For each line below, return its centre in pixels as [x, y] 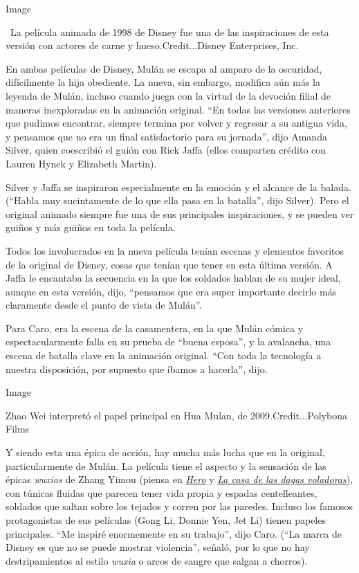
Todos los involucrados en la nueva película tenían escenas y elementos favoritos [175, 250]
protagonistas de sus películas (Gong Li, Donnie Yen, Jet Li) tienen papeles [166, 520]
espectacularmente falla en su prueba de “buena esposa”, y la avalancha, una [168, 342]
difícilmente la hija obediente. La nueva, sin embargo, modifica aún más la [163, 82]
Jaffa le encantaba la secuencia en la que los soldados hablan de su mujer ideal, [173, 278]
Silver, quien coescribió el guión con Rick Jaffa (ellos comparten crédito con [166, 150]
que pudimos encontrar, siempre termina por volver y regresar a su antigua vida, [176, 123]
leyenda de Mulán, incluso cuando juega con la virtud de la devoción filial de [168, 95]
